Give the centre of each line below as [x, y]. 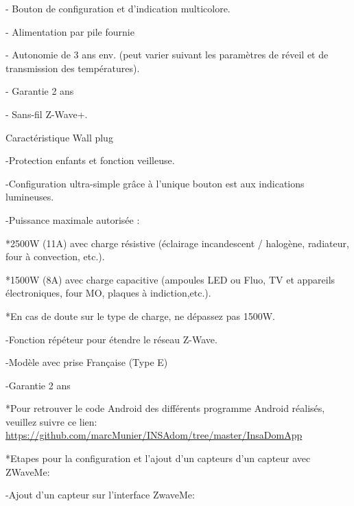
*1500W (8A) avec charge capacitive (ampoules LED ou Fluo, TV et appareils [170, 279]
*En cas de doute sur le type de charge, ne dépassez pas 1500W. [140, 315]
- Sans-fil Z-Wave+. [47, 114]
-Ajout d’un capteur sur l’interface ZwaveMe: [100, 495]
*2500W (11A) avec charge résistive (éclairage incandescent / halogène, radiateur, [177, 243]
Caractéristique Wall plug [59, 137]
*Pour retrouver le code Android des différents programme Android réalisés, [165, 408]
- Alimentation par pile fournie [70, 31]
